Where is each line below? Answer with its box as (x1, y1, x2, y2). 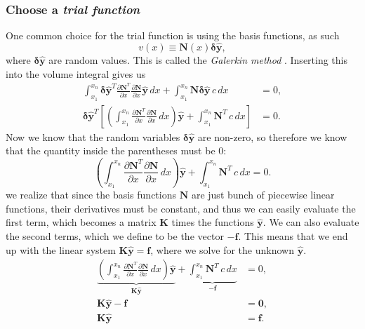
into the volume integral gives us (6, 66, 146, 81)
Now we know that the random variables (6, 129, 180, 144)
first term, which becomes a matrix (6, 215, 157, 229)
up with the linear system (6, 242, 116, 257)
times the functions (171, 215, 254, 229)
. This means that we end (238, 229, 348, 243)
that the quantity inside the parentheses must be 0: (6, 143, 227, 158)
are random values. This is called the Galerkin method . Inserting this (48, 53, 348, 67)
